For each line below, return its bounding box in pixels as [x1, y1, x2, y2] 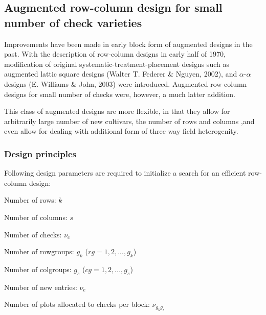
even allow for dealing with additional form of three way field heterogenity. [4, 126, 238, 136]
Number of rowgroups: [4, 246, 74, 257]
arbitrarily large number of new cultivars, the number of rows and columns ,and [4, 115, 255, 126]
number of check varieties [4, 14, 142, 30]
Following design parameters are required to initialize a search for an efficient [4, 167, 246, 178]
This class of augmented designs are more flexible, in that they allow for [4, 106, 230, 116]
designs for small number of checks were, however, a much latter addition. [4, 88, 235, 99]
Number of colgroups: [4, 263, 72, 274]
